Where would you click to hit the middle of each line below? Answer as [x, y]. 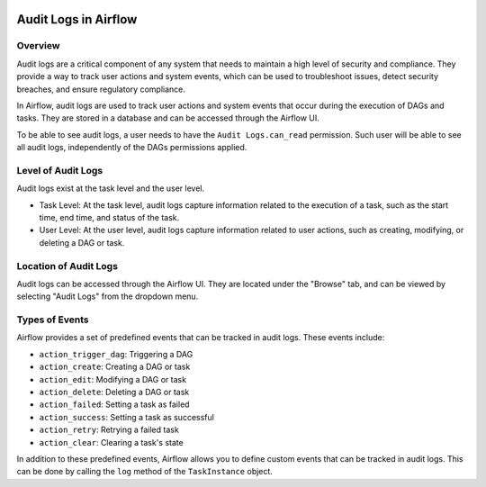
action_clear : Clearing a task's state [111, 442]
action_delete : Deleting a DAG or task [114, 392]
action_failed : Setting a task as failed [114, 404]
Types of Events [53, 320]
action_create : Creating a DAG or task [115, 367]
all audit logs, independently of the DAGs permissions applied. [132, 148]
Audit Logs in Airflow [77, 19]
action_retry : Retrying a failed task [109, 430]
